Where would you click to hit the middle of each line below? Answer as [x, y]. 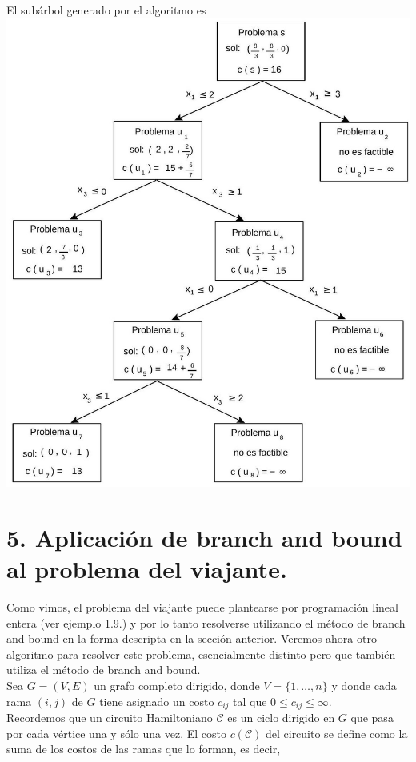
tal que [250, 701]
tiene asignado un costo [157, 701]
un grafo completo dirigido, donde [177, 686]
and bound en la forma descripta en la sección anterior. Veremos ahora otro [192, 638]
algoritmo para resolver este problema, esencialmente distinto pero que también [201, 654]
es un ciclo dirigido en [281, 718]
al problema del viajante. [147, 569]
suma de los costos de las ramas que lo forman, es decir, [144, 749]
